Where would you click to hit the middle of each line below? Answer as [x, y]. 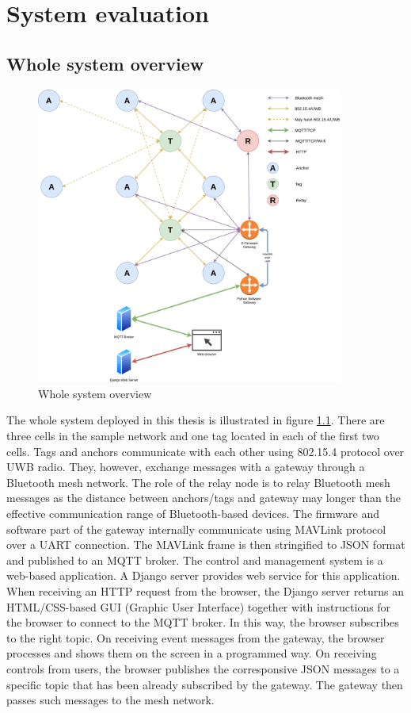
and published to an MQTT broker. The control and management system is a [195, 560]
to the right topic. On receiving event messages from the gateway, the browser [196, 637]
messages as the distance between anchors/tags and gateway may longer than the [204, 498]
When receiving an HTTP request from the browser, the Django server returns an [205, 590]
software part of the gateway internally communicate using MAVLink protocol [196, 529]
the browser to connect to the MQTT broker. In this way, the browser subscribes [203, 622]
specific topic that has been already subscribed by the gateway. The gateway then [205, 684]
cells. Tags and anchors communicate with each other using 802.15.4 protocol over [205, 451]
